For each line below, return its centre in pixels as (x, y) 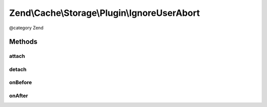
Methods (23, 42)
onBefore (21, 83)
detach (18, 69)
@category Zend (26, 28)
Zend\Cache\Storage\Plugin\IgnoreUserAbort (105, 13)
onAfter (19, 96)
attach (17, 56)
